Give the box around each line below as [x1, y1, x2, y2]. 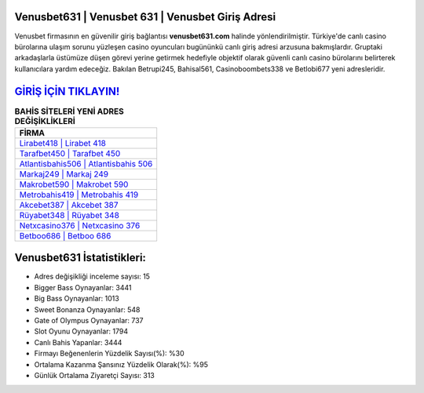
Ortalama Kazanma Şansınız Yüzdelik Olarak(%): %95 [34, 359, 208, 369]
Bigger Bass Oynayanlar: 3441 [34, 282, 132, 292]
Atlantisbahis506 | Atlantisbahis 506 [19, 158, 153, 169]
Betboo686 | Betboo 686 [19, 230, 111, 241]
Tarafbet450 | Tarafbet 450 [19, 147, 121, 158]
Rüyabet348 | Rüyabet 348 [19, 209, 119, 220]
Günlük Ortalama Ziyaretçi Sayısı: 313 [34, 371, 155, 380]
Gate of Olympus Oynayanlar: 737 [34, 316, 144, 326]
